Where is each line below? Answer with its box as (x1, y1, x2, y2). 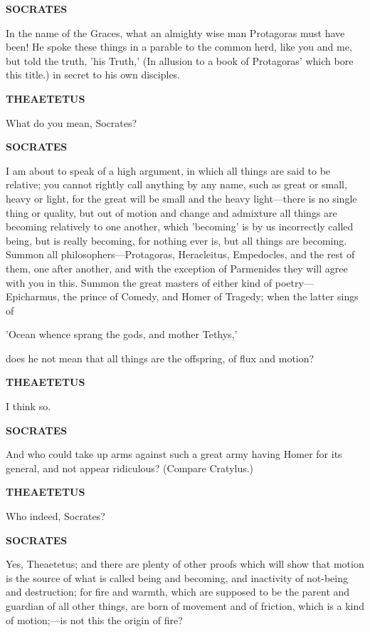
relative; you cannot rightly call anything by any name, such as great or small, (6, 177, 347, 192)
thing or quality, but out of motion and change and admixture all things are (6, 205, 337, 220)
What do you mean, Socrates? (6, 115, 137, 130)
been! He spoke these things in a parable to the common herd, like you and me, (6, 39, 352, 54)
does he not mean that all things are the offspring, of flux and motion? (6, 350, 314, 365)
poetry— (275, 275, 314, 290)
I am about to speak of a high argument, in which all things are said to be (6, 163, 331, 178)
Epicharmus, (6, 289, 60, 304)
